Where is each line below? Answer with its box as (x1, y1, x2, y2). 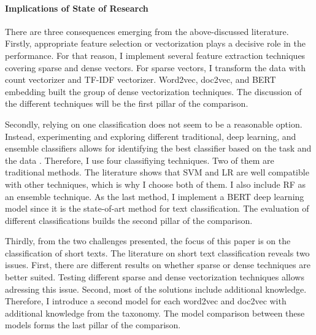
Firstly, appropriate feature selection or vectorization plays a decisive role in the (5, 37, 306, 50)
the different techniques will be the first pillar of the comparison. (5, 97, 249, 110)
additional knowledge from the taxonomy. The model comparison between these (5, 306, 305, 319)
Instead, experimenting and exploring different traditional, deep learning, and (5, 129, 296, 142)
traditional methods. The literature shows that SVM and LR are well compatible (5, 166, 309, 179)
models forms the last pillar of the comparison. (5, 318, 181, 331)
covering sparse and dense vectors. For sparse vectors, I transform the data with (5, 61, 306, 74)
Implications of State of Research (5, 1, 148, 14)
